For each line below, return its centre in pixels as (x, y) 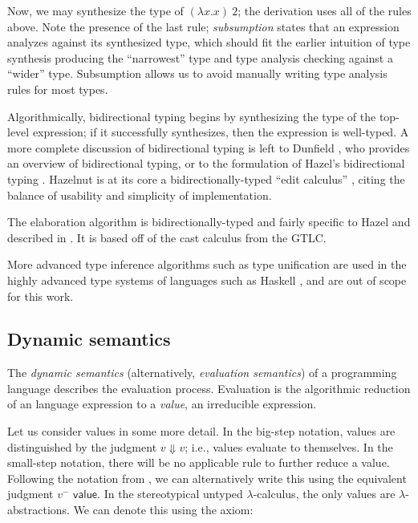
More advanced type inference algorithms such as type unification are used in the (207, 264)
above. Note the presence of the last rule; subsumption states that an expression (203, 26)
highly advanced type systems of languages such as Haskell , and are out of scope (207, 280)
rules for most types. (58, 89)
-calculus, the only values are (324, 494)
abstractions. (39, 510)
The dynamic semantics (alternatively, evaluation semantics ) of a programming (202, 373)
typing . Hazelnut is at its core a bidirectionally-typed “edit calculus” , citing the (206, 178)
